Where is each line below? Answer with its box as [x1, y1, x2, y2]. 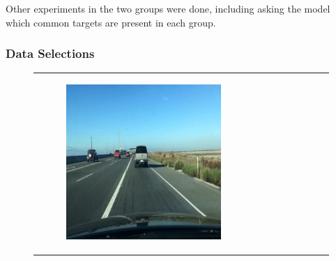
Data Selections [6, 45, 95, 62]
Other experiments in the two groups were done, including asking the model [6, 1, 330, 15]
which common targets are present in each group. [6, 15, 216, 29]
